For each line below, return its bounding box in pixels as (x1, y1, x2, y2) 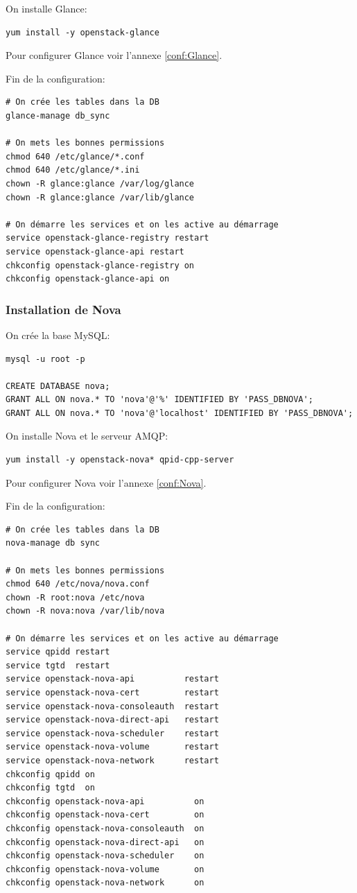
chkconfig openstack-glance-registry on (6, 260, 195, 270)
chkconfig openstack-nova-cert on (6, 810, 204, 820)
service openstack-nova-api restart (6, 674, 219, 684)
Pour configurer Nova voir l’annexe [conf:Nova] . (6, 475, 207, 489)
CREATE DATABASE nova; (6, 381, 110, 391)
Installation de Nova (6, 300, 121, 318)
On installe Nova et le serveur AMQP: (6, 428, 168, 443)
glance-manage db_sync (6, 110, 110, 121)
